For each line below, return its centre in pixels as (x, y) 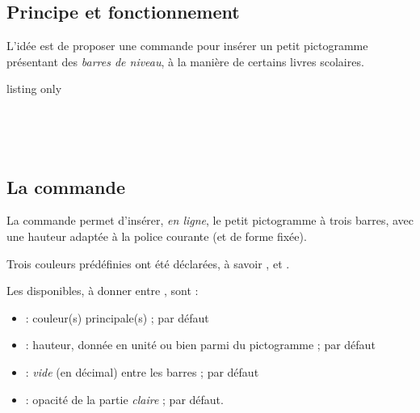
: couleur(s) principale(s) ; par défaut (117, 317)
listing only (34, 88)
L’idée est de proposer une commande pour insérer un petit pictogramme (187, 46)
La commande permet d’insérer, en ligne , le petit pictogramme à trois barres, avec (210, 220)
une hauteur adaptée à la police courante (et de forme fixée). (157, 236)
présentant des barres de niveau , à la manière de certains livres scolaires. (185, 61)
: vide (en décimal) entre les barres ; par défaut (142, 371)
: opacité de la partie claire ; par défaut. (124, 399)
